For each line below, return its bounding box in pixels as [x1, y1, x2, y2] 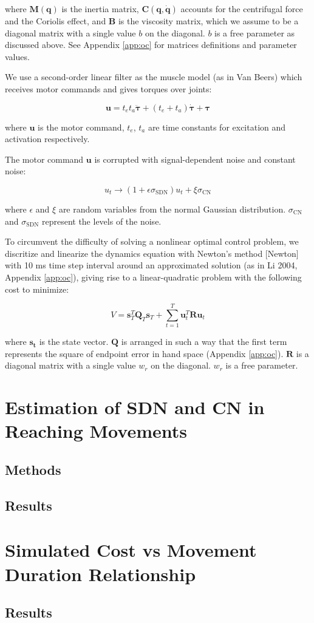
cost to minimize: [5, 282, 69, 295]
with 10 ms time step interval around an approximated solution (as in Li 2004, [5, 259, 298, 271]
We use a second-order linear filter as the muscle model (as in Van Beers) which [5, 70, 302, 83]
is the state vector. [39, 335, 109, 348]
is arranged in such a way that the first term [121, 335, 287, 348]
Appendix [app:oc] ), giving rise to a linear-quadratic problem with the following [5, 270, 302, 283]
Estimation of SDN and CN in [5, 395, 265, 420]
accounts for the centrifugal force [180, 2, 303, 15]
